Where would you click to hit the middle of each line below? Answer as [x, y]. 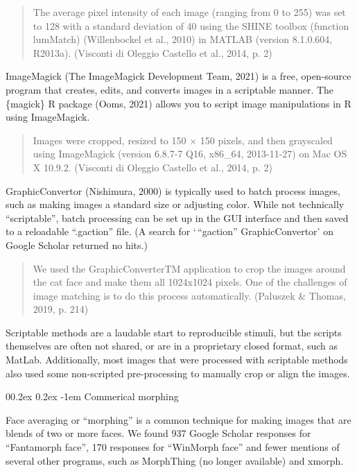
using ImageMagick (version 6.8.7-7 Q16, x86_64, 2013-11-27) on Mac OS [190, 154]
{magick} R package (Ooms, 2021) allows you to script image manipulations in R [178, 103]
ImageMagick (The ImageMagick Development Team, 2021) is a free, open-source [178, 76]
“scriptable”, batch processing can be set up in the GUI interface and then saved [177, 217]
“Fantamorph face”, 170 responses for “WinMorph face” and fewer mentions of [173, 447]
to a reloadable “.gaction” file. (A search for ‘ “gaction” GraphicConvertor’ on [169, 231]
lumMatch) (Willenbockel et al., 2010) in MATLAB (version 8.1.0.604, [183, 39]
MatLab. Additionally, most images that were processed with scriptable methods [177, 360]
